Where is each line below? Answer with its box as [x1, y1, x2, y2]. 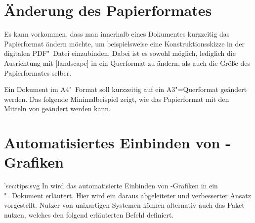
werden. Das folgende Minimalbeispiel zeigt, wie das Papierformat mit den [4, 93, 229, 104]
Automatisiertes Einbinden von [4, 133, 220, 153]
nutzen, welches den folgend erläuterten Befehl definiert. [4, 209, 174, 220]
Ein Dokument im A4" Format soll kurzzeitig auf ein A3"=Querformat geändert [4, 84, 247, 94]
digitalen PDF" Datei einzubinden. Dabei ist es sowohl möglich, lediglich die [4, 48, 236, 58]
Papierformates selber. [4, 67, 72, 78]
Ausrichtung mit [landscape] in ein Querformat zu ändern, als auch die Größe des [4, 57, 251, 68]
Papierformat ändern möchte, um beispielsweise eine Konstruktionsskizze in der [4, 38, 245, 48]
